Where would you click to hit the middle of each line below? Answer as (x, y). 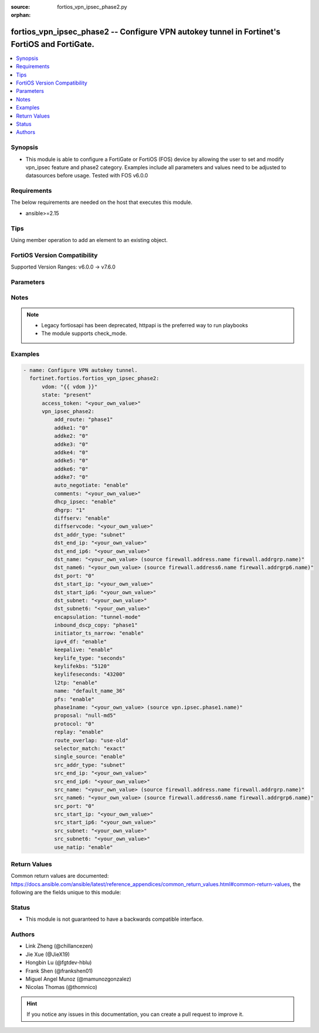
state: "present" (67, 395)
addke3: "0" (71, 444)
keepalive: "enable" (84, 650)
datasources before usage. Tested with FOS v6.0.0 (87, 176)
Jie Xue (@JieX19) (48, 954)
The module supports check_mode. (84, 333)
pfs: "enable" (74, 699)
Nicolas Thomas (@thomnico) (62, 987)
